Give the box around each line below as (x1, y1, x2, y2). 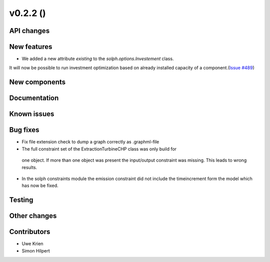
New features (9, 42, 52, 51)
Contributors (9, 227, 50, 236)
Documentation (9, 94, 59, 102)
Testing (9, 195, 33, 204)
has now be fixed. (21, 182, 58, 188)
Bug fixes (9, 125, 39, 134)
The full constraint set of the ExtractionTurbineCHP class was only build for (21, 145, 177, 152)
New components (9, 78, 66, 86)
